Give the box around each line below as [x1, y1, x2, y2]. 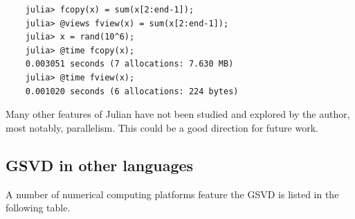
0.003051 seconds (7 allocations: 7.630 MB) [25, 59, 234, 69]
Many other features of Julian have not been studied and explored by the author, [6, 107, 350, 121]
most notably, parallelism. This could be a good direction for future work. [6, 120, 318, 134]
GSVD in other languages [6, 154, 194, 175]
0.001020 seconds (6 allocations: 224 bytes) [25, 86, 239, 96]
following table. [6, 200, 71, 215]
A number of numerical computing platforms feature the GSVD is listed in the [6, 186, 339, 201]
